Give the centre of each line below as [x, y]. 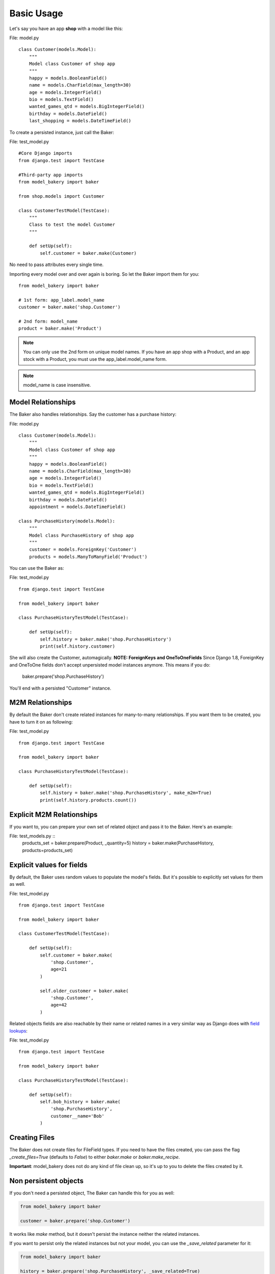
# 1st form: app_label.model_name [61, 300]
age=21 [59, 969]
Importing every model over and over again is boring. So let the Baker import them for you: [104, 274]
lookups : [19, 1031]
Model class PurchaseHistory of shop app [81, 535]
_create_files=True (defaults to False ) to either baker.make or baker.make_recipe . [95, 1157]
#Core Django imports [45, 153]
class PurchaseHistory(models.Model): [67, 521]
